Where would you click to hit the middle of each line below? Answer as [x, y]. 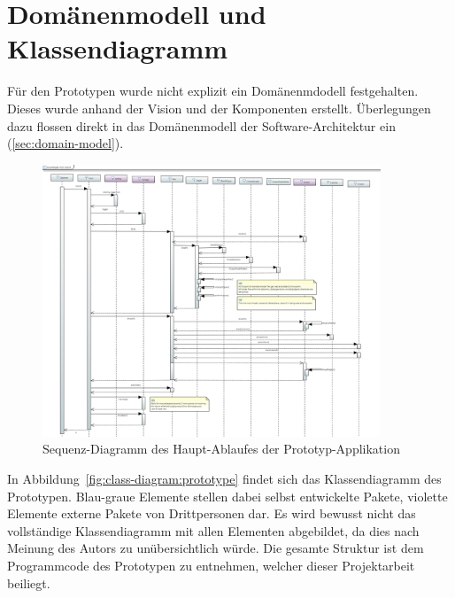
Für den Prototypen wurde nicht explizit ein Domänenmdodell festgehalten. [213, 91]
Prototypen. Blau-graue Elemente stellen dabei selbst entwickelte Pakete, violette [227, 496]
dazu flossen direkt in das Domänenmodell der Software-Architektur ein [201, 125]
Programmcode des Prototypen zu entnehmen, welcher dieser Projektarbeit [211, 565]
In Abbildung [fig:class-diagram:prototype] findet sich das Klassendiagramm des [224, 478]
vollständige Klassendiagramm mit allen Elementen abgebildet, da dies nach [213, 530]
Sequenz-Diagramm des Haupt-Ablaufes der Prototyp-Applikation [221, 449]
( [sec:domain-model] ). [66, 143]
